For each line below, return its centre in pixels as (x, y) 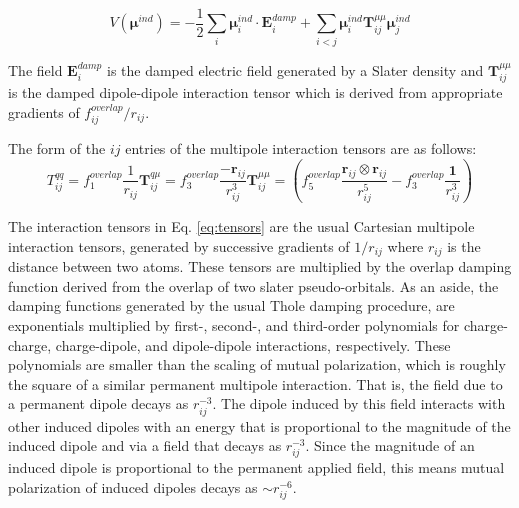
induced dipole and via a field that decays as (145, 445)
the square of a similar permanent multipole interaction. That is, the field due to (255, 383)
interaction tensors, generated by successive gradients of (179, 245)
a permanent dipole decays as (98, 403)
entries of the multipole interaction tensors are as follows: (301, 148)
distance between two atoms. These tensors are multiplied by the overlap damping (260, 266)
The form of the (57, 148)
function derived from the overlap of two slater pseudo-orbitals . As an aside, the (253, 285)
